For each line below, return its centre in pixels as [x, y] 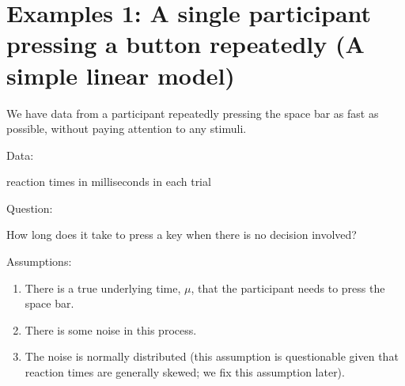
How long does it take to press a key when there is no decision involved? [182, 235]
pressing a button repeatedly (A [185, 44]
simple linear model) [121, 75]
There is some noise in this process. [111, 329]
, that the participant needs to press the [288, 288]
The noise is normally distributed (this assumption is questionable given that [212, 356]
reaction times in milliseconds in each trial [109, 182]
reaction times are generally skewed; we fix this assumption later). [185, 372]
